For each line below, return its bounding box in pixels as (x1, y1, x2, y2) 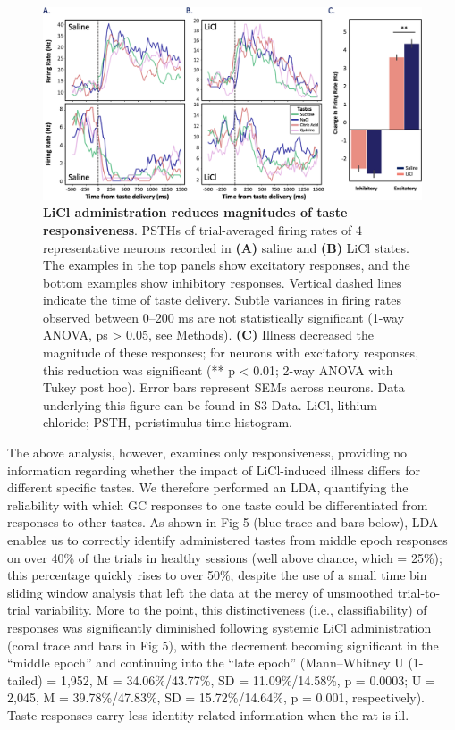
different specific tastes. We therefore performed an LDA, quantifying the (7, 478, 409, 497)
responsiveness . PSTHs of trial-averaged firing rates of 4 (43, 220, 362, 239)
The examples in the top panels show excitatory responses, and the (43, 256, 410, 274)
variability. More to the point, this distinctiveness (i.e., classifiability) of (34, 600, 427, 619)
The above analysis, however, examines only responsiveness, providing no (7, 443, 408, 462)
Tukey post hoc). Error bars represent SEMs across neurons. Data (43, 378, 405, 397)
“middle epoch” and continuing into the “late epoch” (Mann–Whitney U (7, 653, 404, 672)
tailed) (7, 670, 43, 689)
